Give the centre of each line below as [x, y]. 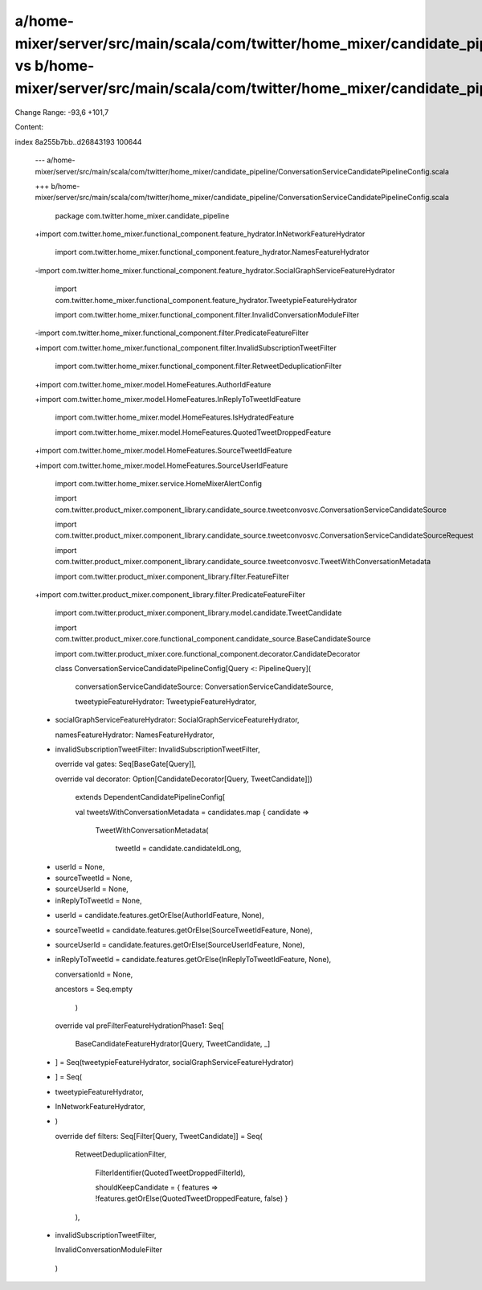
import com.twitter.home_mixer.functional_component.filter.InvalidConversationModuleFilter [207, 315]
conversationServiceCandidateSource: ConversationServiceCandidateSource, [204, 686]
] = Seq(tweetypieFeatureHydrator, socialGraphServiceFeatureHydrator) [174, 1062]
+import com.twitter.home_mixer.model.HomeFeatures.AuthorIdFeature [153, 384]
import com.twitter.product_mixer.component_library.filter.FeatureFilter [172, 576]
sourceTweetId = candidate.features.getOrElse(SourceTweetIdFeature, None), [184, 930]
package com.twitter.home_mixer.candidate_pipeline [142, 215]
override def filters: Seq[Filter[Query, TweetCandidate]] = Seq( [159, 1136]
